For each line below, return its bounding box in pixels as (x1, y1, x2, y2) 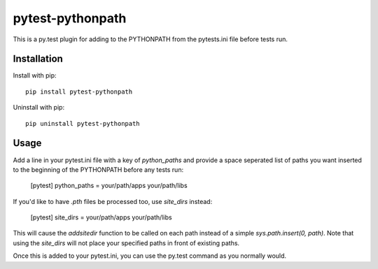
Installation (13, 53, 63, 65)
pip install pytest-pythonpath (25, 87, 133, 96)
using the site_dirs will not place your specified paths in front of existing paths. (13, 238, 240, 247)
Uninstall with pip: (13, 103, 65, 112)
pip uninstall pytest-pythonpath (25, 119, 140, 127)
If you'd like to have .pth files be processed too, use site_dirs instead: (13, 197, 213, 205)
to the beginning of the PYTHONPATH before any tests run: (13, 165, 184, 174)
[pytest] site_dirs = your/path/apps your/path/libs (30, 213, 172, 221)
